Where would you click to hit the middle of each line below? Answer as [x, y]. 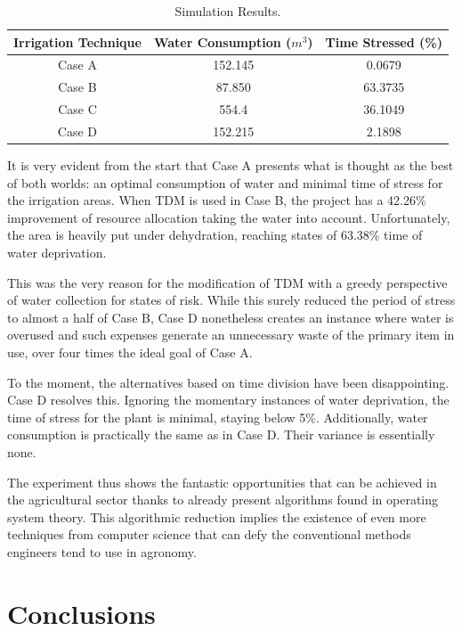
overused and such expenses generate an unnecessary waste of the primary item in [231, 335]
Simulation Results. [228, 11]
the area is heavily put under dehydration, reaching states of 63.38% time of [215, 235]
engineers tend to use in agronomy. [102, 551]
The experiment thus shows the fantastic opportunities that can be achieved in [222, 482]
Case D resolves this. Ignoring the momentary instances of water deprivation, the [228, 400]
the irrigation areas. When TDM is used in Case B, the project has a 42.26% [217, 200]
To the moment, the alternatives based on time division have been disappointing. [228, 382]
